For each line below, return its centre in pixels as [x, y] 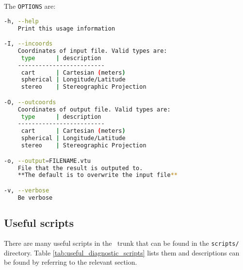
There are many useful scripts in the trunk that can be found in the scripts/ [121, 243]
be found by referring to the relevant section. [71, 262]
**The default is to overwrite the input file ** [97, 175]
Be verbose [35, 198]
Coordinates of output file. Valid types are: [94, 109]
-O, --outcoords [30, 102]
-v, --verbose [27, 190]
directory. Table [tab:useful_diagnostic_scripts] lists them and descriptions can [122, 252]
